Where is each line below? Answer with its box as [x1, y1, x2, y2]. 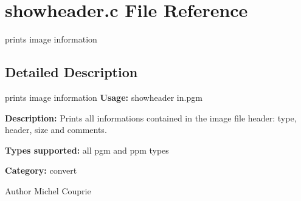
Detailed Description [5, 63, 138, 81]
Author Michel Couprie [5, 184, 91, 197]
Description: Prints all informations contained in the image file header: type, [5, 111, 297, 124]
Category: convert [5, 164, 77, 177]
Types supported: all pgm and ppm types [5, 143, 169, 156]
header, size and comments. [5, 123, 107, 136]
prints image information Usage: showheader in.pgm [5, 90, 202, 103]
